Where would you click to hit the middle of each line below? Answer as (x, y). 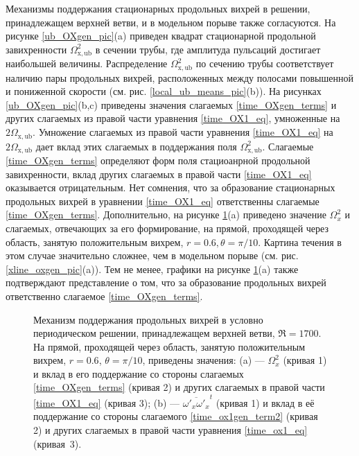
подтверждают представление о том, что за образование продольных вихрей (166, 282)
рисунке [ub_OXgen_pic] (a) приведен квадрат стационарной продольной (161, 36)
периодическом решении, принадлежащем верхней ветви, (154, 333)
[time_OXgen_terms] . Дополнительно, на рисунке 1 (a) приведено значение (166, 214)
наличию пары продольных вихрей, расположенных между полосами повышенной (179, 77)
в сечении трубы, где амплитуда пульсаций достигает (208, 49)
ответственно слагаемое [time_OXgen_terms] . (104, 296)
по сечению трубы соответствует (265, 63)
